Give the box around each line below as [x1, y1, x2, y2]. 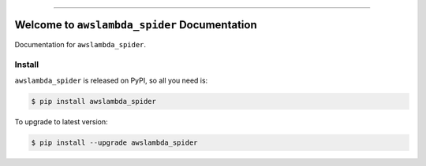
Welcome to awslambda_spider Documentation [14, 18, 257, 31]
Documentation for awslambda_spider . [14, 39, 146, 49]
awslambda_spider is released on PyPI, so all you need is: [14, 76, 208, 85]
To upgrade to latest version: [14, 116, 108, 126]
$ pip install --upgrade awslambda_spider [31, 138, 198, 147]
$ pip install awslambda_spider [31, 97, 157, 105]
